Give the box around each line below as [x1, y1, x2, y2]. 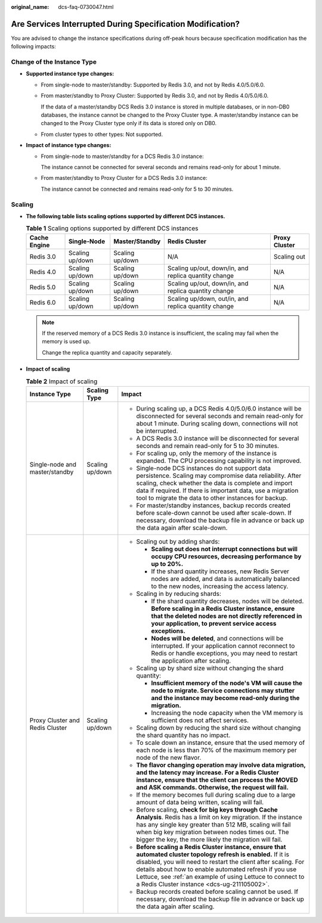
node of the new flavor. [136, 753, 202, 762]
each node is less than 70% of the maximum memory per [136, 745, 298, 754]
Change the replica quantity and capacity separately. [42, 349, 172, 356]
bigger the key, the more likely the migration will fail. [136, 835, 283, 843]
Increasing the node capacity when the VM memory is [151, 708, 304, 717]
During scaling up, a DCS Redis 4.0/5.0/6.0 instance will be [136, 404, 302, 412]
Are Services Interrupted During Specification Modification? [11, 18, 240, 29]
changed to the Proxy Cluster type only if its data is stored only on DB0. [41, 120, 217, 127]
